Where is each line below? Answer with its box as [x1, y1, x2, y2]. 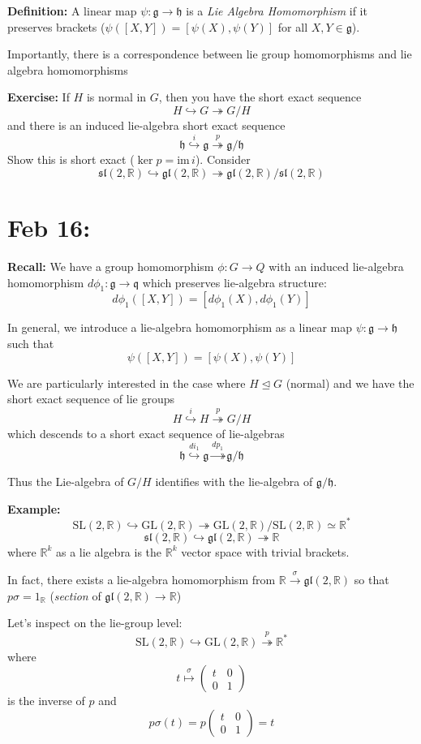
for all [277, 18, 308, 35]
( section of [49, 587, 101, 604]
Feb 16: [7, 211, 91, 244]
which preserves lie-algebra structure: [142, 273, 327, 290]
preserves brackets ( [7, 18, 105, 35]
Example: [7, 500, 61, 517]
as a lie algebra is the [55, 543, 162, 560]
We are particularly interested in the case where [7, 374, 246, 391]
